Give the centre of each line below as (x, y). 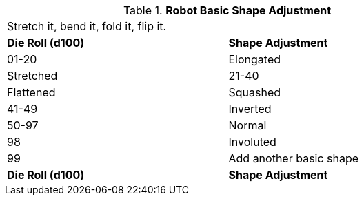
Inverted (250, 109)
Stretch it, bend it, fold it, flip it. (87, 26)
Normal (247, 125)
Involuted (252, 142)
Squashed (255, 92)
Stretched (32, 76)
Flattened (31, 92)
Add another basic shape (294, 158)
